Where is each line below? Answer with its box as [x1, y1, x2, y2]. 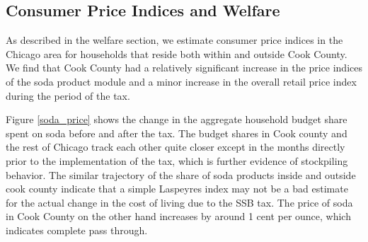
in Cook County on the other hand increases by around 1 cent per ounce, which [6, 209, 351, 224]
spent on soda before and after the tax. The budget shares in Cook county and [6, 125, 347, 140]
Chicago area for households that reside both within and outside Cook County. [6, 46, 347, 61]
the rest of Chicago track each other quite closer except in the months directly [6, 139, 345, 154]
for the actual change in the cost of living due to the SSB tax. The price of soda [6, 195, 353, 209]
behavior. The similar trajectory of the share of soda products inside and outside [6, 167, 356, 182]
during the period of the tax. [6, 88, 130, 103]
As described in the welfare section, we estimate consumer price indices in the [6, 33, 343, 47]
